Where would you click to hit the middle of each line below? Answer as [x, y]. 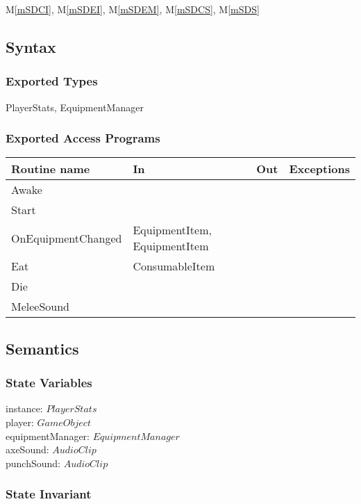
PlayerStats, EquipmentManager [75, 107]
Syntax [31, 46]
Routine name [51, 169]
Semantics [42, 348]
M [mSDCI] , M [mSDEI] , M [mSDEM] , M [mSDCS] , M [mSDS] [133, 9]
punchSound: [33, 463]
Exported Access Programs [83, 138]
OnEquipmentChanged [67, 238]
